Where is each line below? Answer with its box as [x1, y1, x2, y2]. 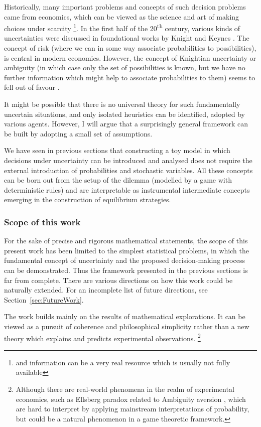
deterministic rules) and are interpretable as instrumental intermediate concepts [4, 184, 250, 195]
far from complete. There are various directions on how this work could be [4, 274, 233, 285]
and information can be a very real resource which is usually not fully [16, 357, 230, 367]
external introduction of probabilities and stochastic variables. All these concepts [4, 165, 253, 175]
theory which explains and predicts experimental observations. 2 [4, 331, 201, 343]
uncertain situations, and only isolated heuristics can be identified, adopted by [4, 108, 245, 119]
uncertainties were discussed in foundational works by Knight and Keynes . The [4, 33, 249, 43]
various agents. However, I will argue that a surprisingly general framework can [4, 118, 248, 129]
